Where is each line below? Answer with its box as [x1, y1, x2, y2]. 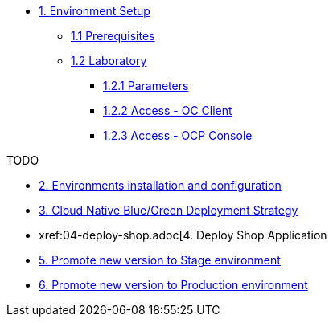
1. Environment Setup [39, 4, 150, 18]
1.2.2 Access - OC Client [103, 104, 232, 117]
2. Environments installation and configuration [39, 178, 282, 192]
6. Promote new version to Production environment [39, 278, 308, 292]
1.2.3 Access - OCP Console [103, 129, 253, 142]
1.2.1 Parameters [103, 79, 189, 92]
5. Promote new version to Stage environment [39, 253, 281, 267]
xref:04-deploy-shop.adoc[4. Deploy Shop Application [39, 228, 327, 242]
